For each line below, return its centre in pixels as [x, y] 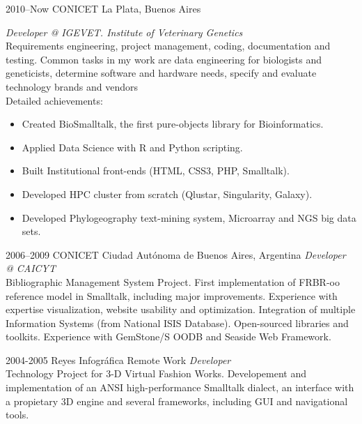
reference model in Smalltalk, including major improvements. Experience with [172, 295]
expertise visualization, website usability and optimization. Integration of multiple [181, 309]
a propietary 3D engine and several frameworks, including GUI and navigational [177, 401]
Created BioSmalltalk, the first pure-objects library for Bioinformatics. [173, 124]
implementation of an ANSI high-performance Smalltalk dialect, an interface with [180, 387]
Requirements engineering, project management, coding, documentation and [168, 46]
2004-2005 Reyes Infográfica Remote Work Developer [118, 359]
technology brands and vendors [72, 86]
